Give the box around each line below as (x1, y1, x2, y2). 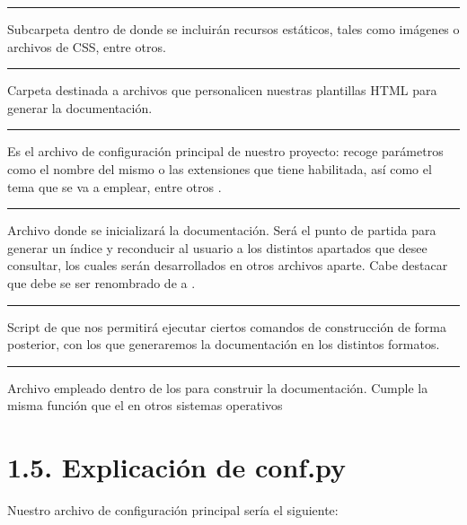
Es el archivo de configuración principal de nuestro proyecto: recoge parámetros (7, 142, 444, 161)
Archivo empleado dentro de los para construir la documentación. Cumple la (7, 378, 428, 397)
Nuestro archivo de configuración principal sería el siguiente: (7, 501, 339, 520)
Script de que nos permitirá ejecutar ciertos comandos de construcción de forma (7, 317, 447, 336)
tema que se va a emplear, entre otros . (7, 177, 222, 196)
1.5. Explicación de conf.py (7, 449, 347, 486)
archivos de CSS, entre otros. (7, 37, 166, 56)
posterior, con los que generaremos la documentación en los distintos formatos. (7, 335, 440, 354)
